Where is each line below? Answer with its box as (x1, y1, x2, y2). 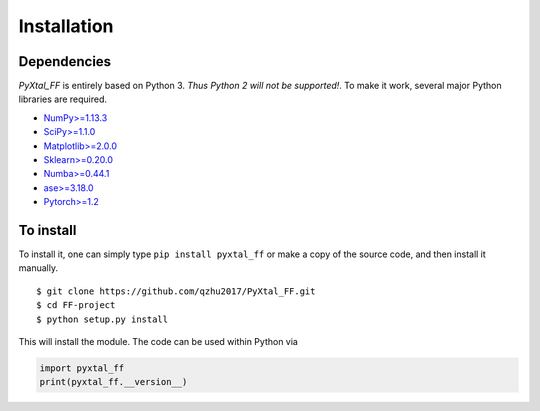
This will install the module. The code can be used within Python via (18, 336, 299, 348)
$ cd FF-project (36, 300, 116, 311)
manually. (18, 262, 59, 274)
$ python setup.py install (36, 313, 169, 325)
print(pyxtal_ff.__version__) (39, 376, 188, 388)
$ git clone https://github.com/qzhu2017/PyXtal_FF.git (36, 285, 316, 297)
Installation (18, 15, 114, 37)
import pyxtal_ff (39, 363, 125, 374)
